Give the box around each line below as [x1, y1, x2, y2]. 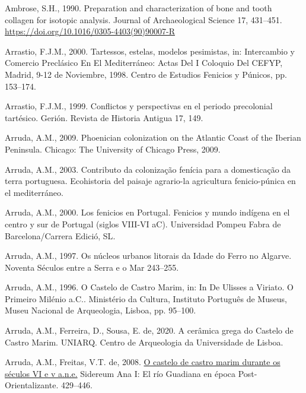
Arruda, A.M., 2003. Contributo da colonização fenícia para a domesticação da [5, 163, 291, 175]
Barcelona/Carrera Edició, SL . [5, 229, 116, 242]
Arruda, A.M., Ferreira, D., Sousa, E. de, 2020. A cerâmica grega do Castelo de [5, 324, 294, 337]
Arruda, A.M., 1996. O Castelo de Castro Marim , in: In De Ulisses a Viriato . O [5, 281, 294, 293]
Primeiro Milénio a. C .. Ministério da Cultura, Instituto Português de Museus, [5, 292, 287, 305]
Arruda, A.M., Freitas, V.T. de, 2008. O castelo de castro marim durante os [5, 356, 280, 368]
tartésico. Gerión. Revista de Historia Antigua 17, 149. [5, 111, 203, 123]
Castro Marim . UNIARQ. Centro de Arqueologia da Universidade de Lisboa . [5, 335, 283, 348]
